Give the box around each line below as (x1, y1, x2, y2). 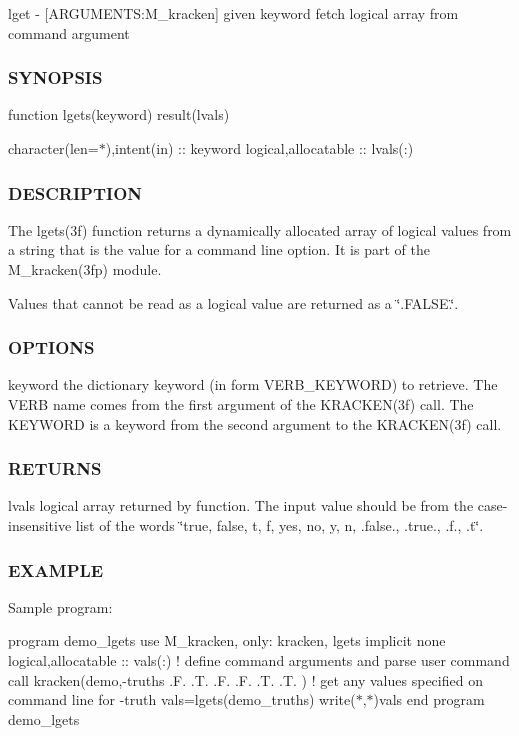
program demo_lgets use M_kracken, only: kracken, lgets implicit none (8, 630, 446, 651)
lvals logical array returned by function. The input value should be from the (8, 495, 474, 516)
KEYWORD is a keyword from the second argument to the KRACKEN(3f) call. (8, 413, 502, 434)
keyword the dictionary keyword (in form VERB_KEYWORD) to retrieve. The (8, 374, 498, 395)
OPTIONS (8, 335, 95, 360)
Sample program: (8, 596, 113, 617)
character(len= (8, 138, 99, 158)
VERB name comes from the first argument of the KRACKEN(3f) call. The (8, 394, 474, 414)
